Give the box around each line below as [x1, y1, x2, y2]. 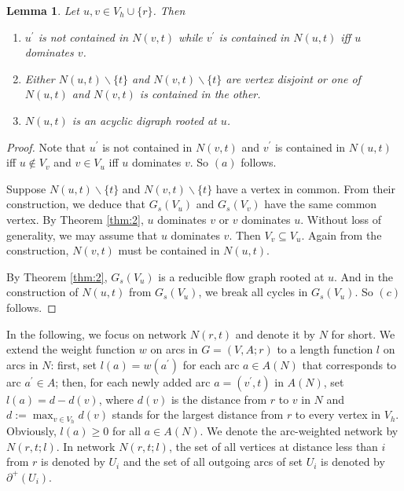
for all [112, 423, 141, 439]
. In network [56, 438, 116, 454]
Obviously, [6, 423, 57, 439]
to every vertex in [295, 406, 381, 423]
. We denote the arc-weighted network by [200, 423, 398, 439]
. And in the [334, 268, 394, 284]
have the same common [264, 196, 377, 212]
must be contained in [118, 242, 220, 258]
